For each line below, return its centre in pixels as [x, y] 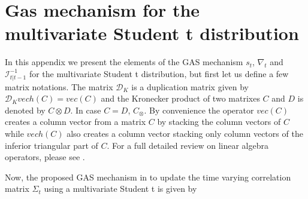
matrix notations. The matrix [59, 86]
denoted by [25, 110]
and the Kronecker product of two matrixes [180, 98]
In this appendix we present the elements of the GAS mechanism [124, 62]
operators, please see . [45, 157]
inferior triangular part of [52, 145]
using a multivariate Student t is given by [120, 189]
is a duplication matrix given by [190, 86]
